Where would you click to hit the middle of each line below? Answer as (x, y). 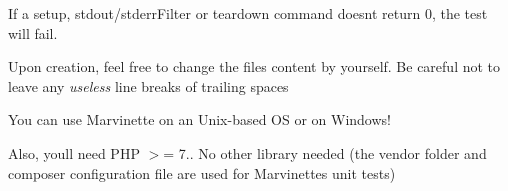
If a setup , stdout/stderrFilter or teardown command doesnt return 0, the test (248, 13)
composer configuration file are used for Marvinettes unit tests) (202, 172)
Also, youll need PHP (74, 152)
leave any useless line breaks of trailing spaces (148, 85)
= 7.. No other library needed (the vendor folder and (325, 152)
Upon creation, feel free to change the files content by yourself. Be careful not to (254, 66)
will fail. (33, 32)
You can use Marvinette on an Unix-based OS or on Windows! (199, 119)
